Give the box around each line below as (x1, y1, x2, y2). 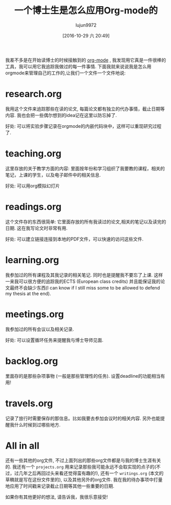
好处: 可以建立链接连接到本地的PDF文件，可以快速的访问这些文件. (5, 236, 144, 242)
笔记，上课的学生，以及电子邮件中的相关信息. (5, 171, 101, 178)
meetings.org (5, 308, 64, 320)
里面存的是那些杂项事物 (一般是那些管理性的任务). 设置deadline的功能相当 (5, 373, 161, 379)
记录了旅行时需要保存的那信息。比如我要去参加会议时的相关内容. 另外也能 (5, 415, 160, 421)
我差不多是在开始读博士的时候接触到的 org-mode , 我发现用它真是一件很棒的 (5, 57, 166, 63)
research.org (5, 88, 62, 100)
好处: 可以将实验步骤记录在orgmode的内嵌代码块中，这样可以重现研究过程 (5, 123, 162, 129)
